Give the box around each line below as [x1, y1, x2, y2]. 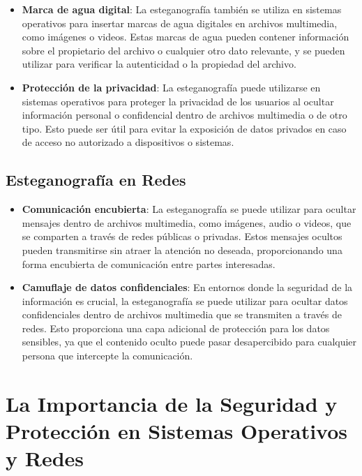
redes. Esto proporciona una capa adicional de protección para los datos [22, 320, 330, 335]
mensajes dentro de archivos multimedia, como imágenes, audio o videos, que [22, 215, 352, 230]
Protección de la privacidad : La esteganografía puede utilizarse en [22, 80, 321, 94]
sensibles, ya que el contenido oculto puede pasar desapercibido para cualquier [22, 334, 357, 349]
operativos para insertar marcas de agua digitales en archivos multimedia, [22, 15, 338, 30]
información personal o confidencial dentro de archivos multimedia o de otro [22, 107, 347, 122]
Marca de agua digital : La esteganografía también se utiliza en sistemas [22, 2, 342, 16]
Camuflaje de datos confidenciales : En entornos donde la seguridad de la [22, 280, 353, 295]
